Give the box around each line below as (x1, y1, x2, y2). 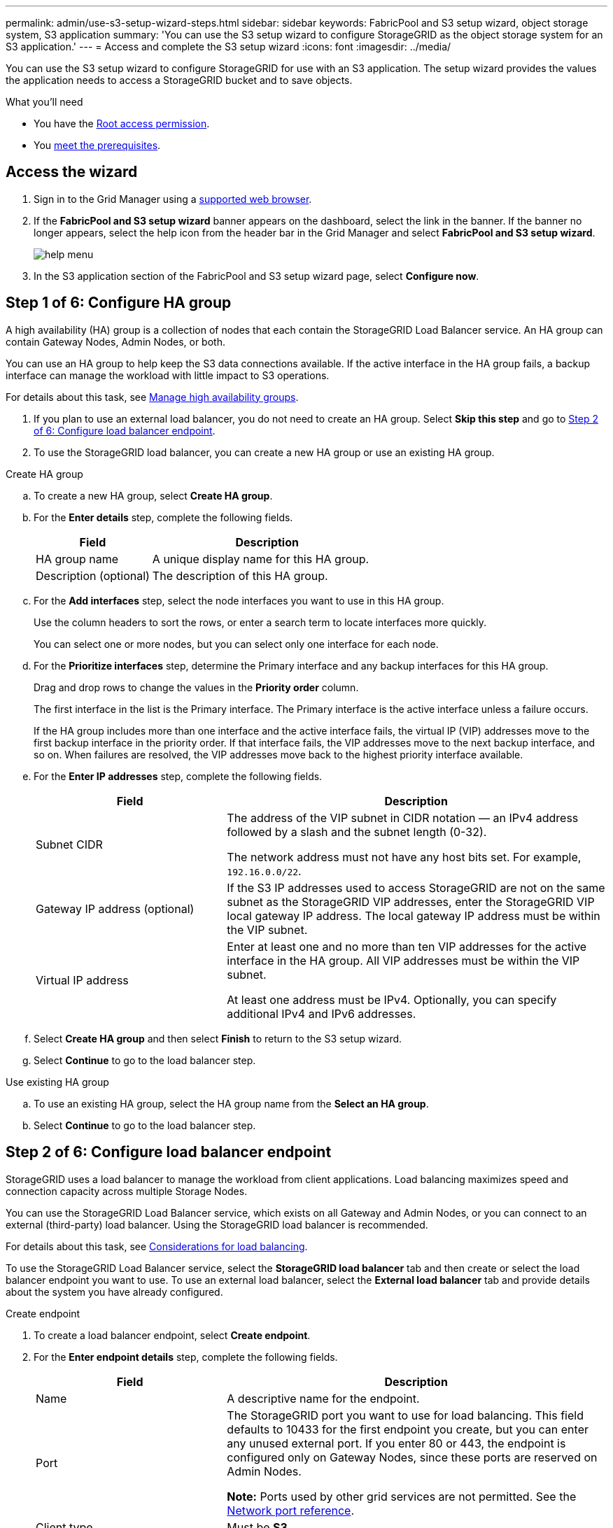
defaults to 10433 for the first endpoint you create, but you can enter (227, 1422, 589, 1436)
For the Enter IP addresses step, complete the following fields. (34, 770, 323, 782)
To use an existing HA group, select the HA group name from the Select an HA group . (34, 1097, 429, 1110)
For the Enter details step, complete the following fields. (34, 511, 293, 523)
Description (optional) (36, 568, 150, 583)
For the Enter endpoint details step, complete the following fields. (34, 1350, 338, 1363)
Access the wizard (6, 163, 138, 181)
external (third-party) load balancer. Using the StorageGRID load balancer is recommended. (6, 1218, 428, 1231)
